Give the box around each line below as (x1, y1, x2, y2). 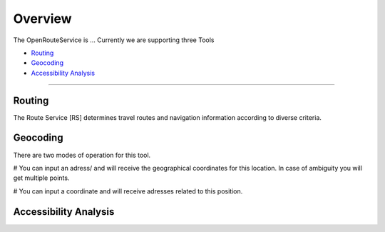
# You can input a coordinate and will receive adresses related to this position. (13, 186, 243, 196)
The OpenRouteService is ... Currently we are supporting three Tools (13, 36, 215, 44)
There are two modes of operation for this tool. (13, 151, 151, 159)
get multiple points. (13, 173, 70, 182)
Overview (13, 11, 72, 26)
